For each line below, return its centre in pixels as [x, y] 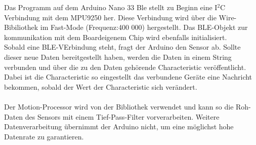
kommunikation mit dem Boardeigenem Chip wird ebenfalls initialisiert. [116, 37]
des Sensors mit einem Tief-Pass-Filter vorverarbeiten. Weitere [122, 116]
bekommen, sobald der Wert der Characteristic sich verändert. [101, 86]
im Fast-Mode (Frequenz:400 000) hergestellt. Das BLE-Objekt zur [144, 27]
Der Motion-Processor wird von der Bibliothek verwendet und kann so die [119, 106]
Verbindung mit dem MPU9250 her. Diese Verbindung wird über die [110, 17]
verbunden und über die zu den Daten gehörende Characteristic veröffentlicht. [125, 67]
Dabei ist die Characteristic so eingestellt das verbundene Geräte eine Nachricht [128, 77]
